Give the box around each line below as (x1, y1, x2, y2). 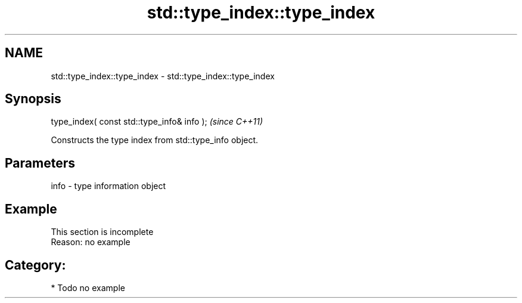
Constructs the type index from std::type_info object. (51, 135, 259, 146)
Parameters (5, 155, 75, 171)
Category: (5, 257, 66, 273)
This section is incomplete (51, 227, 154, 237)
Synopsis (5, 91, 61, 107)
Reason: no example (51, 237, 130, 248)
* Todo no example (51, 282, 125, 293)
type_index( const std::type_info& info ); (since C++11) (51, 116, 263, 127)
